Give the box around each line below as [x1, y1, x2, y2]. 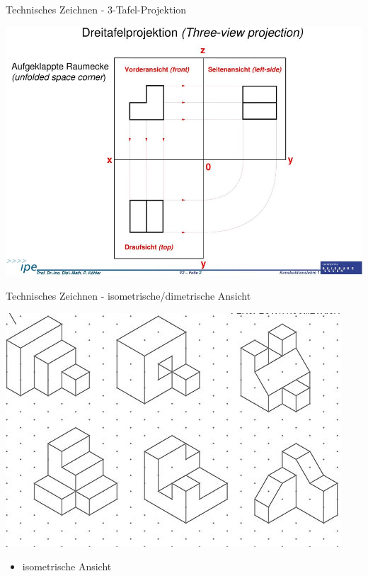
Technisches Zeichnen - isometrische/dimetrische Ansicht [6, 288, 251, 303]
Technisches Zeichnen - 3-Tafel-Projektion [6, 2, 187, 16]
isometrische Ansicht [22, 559, 112, 574]
